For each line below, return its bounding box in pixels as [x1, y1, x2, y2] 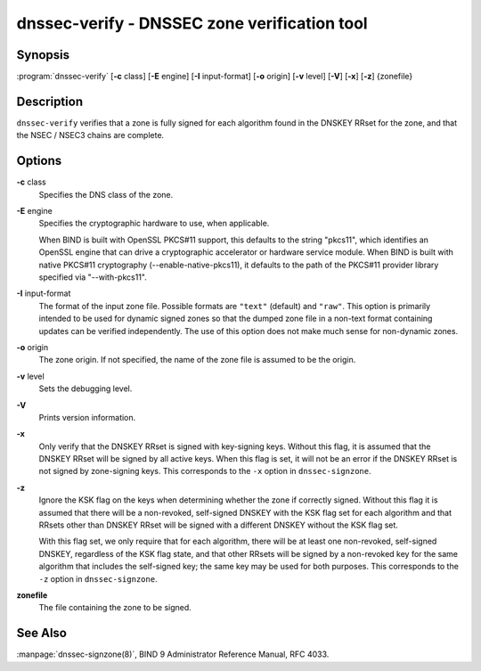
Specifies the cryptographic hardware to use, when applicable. [38, 218, 270, 229]
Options [16, 153, 62, 168]
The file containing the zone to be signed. [38, 602, 192, 613]
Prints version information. [38, 412, 136, 422]
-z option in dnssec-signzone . [38, 573, 158, 584]
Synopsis [16, 47, 70, 62]
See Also [16, 626, 67, 641]
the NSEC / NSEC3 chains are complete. [16, 130, 165, 141]
